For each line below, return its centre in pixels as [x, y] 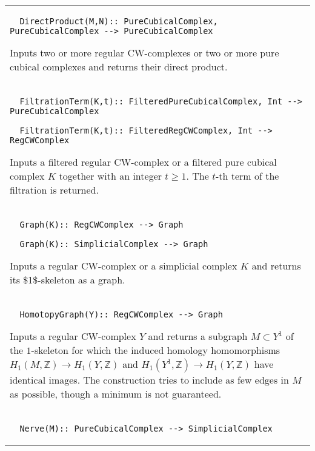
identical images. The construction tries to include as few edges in [149, 380]
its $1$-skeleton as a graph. [68, 280]
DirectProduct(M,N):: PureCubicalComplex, [119, 21]
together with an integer [111, 176]
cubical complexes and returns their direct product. [119, 66]
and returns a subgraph [198, 336]
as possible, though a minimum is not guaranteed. [116, 394]
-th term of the [247, 176]
